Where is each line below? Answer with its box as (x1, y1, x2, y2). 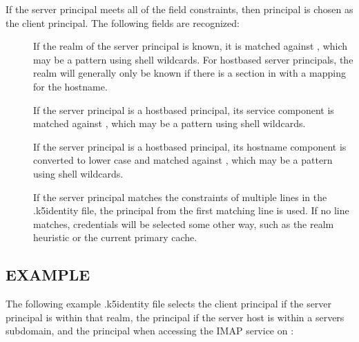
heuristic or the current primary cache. (33, 230, 197, 245)
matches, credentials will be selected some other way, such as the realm (33, 216, 334, 231)
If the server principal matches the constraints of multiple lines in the (33, 189, 327, 204)
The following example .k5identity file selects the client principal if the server (6, 296, 332, 311)
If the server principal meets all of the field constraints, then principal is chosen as (6, 2, 353, 16)
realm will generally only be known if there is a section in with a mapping (33, 66, 346, 80)
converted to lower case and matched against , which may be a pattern (33, 153, 333, 167)
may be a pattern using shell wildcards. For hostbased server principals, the (33, 52, 353, 66)
